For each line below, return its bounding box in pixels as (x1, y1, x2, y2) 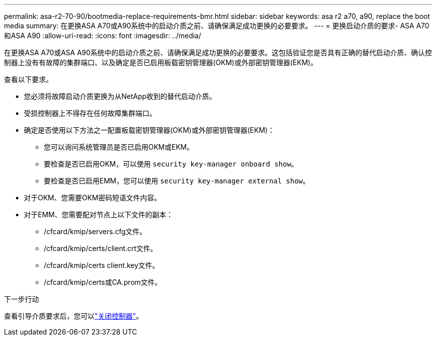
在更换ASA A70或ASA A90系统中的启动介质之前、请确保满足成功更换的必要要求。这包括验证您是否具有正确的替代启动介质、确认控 (4, 48, 432, 57)
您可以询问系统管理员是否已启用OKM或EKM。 (44, 143, 194, 151)
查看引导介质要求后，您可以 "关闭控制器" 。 (4, 312, 143, 320)
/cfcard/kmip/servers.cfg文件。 (44, 227, 147, 236)
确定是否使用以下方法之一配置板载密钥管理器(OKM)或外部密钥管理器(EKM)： (24, 126, 275, 134)
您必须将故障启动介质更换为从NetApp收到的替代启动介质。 (24, 92, 217, 100)
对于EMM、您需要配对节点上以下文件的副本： (24, 210, 173, 219)
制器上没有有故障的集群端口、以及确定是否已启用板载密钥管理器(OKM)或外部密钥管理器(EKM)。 (4, 58, 318, 67)
